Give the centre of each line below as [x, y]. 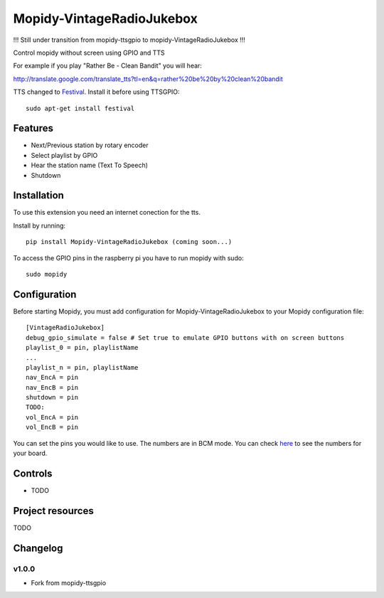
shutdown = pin [52, 397]
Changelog [38, 548]
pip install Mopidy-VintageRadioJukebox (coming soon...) [129, 242]
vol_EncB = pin [52, 427]
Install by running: [39, 225]
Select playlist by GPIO [64, 155]
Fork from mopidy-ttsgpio [69, 583]
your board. [30, 453]
